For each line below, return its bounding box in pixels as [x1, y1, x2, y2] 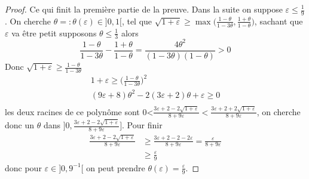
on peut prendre [86, 161, 145, 174]
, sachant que [254, 14, 303, 27]
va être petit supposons [11, 26, 97, 39]
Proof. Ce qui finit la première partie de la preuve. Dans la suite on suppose [5, 3, 283, 15]
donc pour [5, 161, 42, 174]
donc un [5, 119, 35, 131]
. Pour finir [122, 119, 163, 131]
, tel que [121, 14, 152, 27]
